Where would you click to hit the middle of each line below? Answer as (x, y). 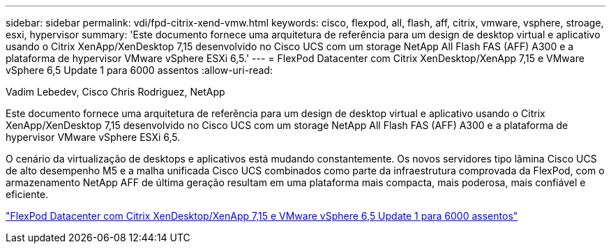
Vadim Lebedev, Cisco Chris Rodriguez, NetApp (115, 92)
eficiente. (27, 194)
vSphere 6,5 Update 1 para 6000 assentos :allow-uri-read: (139, 70)
